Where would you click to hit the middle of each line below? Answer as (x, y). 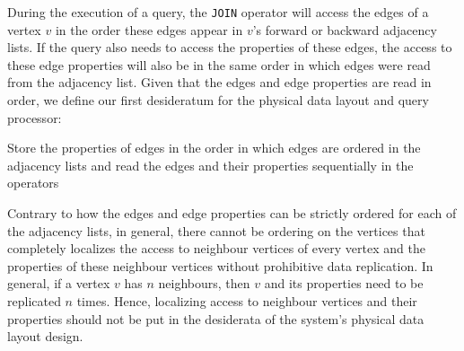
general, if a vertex (59, 283)
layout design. (45, 336)
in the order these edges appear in (149, 29)
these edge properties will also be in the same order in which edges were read (219, 64)
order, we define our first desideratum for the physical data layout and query (218, 100)
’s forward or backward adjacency (345, 29)
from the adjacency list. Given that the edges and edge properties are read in (219, 82)
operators (33, 183)
